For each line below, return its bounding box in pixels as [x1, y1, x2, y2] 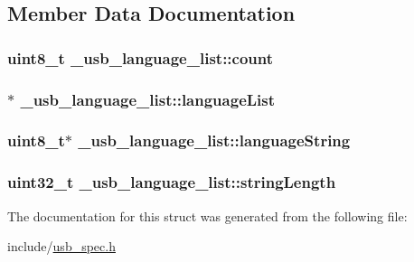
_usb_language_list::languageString [78, 129, 351, 152]
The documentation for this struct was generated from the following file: [7, 206, 408, 225]
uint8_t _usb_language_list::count [7, 46, 274, 69]
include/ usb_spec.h [7, 237, 116, 256]
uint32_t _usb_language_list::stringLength [7, 171, 336, 193]
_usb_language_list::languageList [20, 88, 276, 110]
